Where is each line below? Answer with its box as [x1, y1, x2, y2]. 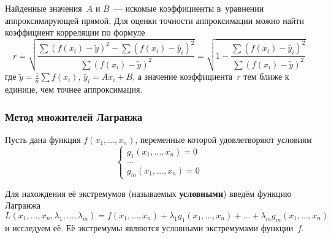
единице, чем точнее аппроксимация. [5, 83, 143, 96]
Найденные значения [5, 2, 82, 14]
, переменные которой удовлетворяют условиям [135, 132, 312, 145]
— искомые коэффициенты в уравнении [113, 2, 264, 14]
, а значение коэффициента [132, 70, 233, 83]
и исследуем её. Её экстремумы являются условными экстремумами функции [5, 221, 294, 234]
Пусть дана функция [5, 132, 81, 145]
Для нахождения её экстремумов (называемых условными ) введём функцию [5, 186, 292, 199]
